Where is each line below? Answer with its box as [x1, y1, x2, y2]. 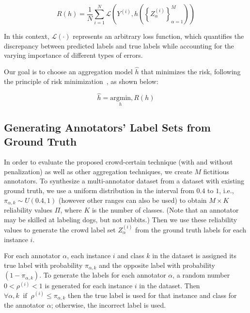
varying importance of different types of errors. [4, 50, 143, 60]
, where [60, 205, 82, 215]
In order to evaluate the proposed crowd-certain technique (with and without [4, 157, 233, 167]
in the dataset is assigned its [152, 250, 237, 261]
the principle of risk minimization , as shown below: [4, 76, 158, 86]
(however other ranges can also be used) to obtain [58, 195, 207, 205]
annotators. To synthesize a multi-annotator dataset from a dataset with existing [4, 176, 245, 186]
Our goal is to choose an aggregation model [4, 66, 133, 76]
